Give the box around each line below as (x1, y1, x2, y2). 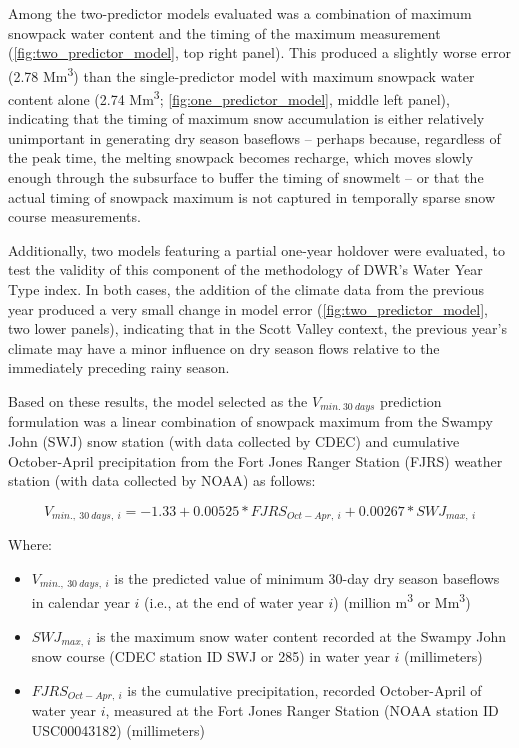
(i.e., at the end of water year (144, 591, 324, 612)
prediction (380, 391, 442, 411)
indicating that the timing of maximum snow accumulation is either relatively (8, 108, 485, 129)
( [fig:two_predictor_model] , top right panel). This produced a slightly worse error (8, 42, 512, 63)
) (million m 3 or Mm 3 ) (333, 589, 471, 612)
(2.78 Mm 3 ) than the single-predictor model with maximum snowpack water (8, 62, 475, 86)
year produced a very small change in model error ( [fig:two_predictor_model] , (8, 298, 488, 319)
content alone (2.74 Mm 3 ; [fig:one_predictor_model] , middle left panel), (8, 86, 450, 109)
